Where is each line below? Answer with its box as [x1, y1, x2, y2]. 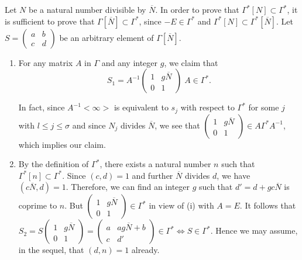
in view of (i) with [149, 199, 214, 212]
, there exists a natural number [99, 158, 211, 170]
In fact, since [18, 101, 65, 113]
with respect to [180, 101, 235, 113]
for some [248, 101, 279, 113]
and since [72, 119, 106, 131]
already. [131, 244, 160, 256]
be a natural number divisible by [28, 4, 146, 15]
